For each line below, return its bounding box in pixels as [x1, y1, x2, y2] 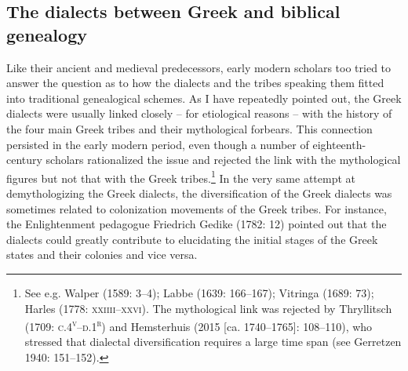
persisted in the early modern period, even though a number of [6, 136, 309, 152]
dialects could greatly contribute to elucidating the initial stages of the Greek [6, 231, 378, 247]
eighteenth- [312, 136, 366, 152]
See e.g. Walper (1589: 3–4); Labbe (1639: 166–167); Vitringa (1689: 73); [24, 284, 374, 300]
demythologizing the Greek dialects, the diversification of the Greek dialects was [6, 185, 392, 201]
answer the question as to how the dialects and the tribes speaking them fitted [6, 75, 384, 91]
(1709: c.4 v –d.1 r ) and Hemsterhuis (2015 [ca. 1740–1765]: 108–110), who [24, 316, 373, 334]
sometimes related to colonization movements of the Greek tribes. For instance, [6, 200, 387, 216]
